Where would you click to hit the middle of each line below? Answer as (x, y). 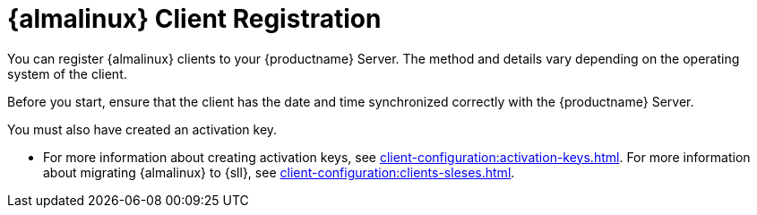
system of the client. (67, 73)
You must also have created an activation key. (142, 129)
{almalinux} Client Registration (194, 19)
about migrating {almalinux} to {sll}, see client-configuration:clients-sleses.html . (279, 172)
